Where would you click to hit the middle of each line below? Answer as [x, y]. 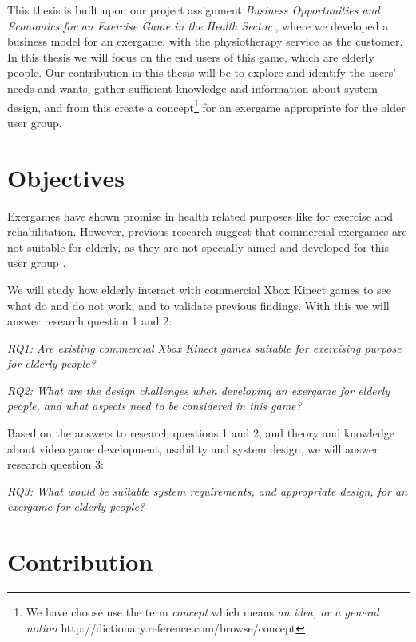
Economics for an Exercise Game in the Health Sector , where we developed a [198, 25]
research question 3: [55, 464]
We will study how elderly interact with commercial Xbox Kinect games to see [199, 289]
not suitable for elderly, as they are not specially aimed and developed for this [198, 247]
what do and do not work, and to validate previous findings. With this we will [198, 305]
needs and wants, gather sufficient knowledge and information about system [193, 88]
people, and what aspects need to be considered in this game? [155, 406]
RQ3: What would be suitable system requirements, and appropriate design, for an [208, 490]
